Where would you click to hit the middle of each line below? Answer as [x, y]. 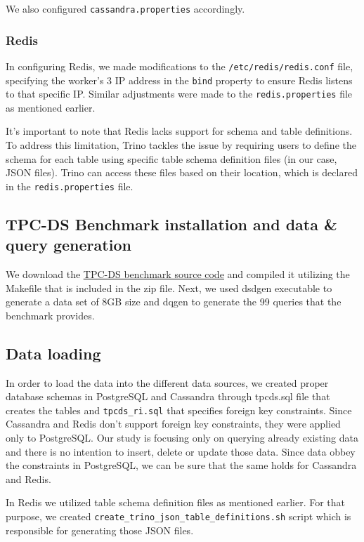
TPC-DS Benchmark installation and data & [171, 224]
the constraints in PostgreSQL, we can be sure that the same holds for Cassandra [181, 465]
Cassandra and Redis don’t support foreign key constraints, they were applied [173, 424]
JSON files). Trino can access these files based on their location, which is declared [182, 172]
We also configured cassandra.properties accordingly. [125, 8]
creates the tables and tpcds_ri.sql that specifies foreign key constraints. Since [179, 410]
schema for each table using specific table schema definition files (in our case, [171, 158]
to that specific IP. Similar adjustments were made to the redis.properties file [179, 94]
